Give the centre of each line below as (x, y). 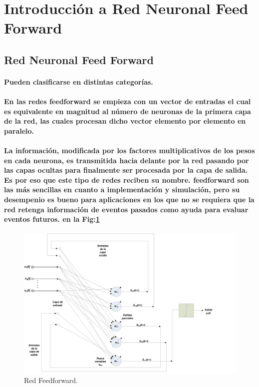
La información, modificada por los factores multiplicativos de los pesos (129, 150)
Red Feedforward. (51, 380)
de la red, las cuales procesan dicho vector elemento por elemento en (125, 121)
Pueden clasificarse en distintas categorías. (79, 81)
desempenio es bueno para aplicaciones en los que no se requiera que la (129, 200)
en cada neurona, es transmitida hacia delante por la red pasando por (127, 160)
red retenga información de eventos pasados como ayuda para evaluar (126, 209)
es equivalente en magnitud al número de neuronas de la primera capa (128, 111)
